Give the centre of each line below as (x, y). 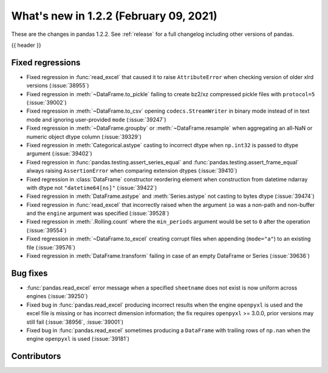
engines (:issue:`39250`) (57, 296)
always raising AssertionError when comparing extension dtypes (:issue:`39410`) (132, 171)
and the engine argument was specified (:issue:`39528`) (98, 214)
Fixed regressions (46, 62)
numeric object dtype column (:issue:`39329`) (84, 136)
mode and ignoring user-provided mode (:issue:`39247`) (96, 119)
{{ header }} (26, 45)
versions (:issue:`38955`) (58, 86)
